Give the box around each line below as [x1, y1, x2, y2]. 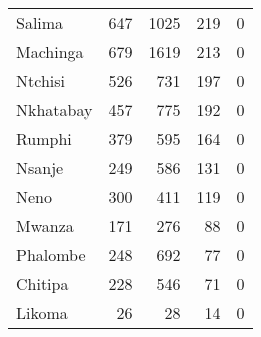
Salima [16, 11, 64, 34]
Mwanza [16, 214, 74, 237]
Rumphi [16, 127, 72, 150]
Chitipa [16, 272, 69, 295]
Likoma [16, 301, 68, 324]
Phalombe [16, 243, 86, 266]
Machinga [16, 40, 84, 63]
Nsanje [16, 156, 64, 179]
